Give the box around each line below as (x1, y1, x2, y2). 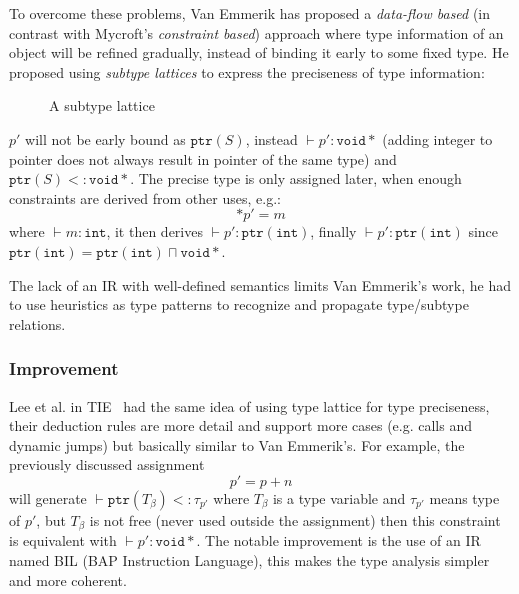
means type (429, 487, 500, 508)
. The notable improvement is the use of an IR (196, 530, 481, 551)
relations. (9, 313, 66, 334)
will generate (9, 487, 87, 508)
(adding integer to (382, 128, 493, 149)
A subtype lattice (49, 95, 155, 116)
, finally (310, 221, 357, 242)
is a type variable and (272, 487, 406, 508)
